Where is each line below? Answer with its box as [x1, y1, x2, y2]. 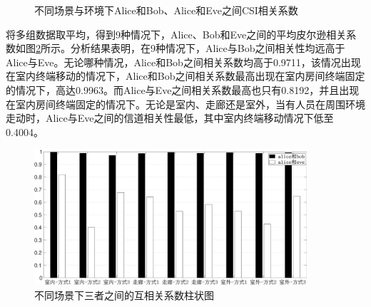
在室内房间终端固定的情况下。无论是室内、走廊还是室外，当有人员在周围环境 [6, 96, 365, 111]
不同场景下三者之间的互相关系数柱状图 [34, 287, 214, 302]
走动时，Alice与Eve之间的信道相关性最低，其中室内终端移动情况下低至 [6, 110, 334, 125]
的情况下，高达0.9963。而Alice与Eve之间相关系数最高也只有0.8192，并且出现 [6, 82, 360, 97]
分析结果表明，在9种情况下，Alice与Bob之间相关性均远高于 [70, 41, 345, 56]
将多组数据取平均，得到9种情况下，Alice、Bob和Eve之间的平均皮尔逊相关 [6, 26, 347, 41]
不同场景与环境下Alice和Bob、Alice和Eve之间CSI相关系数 [34, 3, 298, 17]
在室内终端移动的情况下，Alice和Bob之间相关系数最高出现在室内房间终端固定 [6, 68, 365, 83]
